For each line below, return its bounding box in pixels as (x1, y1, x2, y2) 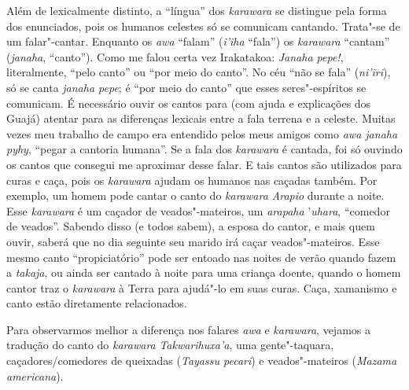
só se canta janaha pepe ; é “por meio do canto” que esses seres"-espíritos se (6, 79, 367, 95)
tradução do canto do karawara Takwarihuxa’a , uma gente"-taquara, (6, 337, 334, 353)
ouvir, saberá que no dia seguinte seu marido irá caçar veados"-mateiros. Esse (6, 233, 380, 249)
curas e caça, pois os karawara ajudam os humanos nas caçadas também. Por (6, 171, 378, 188)
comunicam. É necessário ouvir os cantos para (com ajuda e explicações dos (6, 94, 371, 111)
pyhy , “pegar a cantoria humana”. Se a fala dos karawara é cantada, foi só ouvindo (6, 141, 403, 157)
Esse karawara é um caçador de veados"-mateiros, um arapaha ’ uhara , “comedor (6, 202, 390, 219)
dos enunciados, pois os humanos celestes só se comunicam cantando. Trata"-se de (6, 17, 400, 34)
